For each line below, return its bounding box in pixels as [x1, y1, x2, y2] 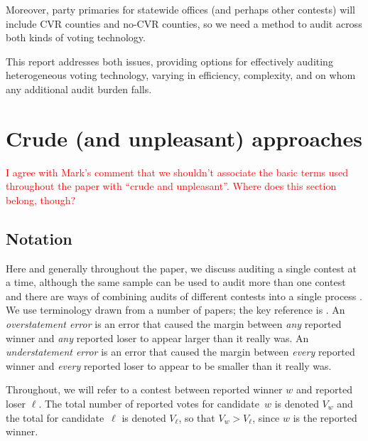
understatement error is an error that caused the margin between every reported [6, 344, 355, 359]
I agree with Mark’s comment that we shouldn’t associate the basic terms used [6, 164, 349, 179]
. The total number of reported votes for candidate [38, 396, 259, 411]
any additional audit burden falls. [6, 81, 152, 96]
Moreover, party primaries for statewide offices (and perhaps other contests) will [6, 2, 355, 16]
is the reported [293, 410, 357, 425]
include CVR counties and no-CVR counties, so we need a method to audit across [6, 16, 362, 31]
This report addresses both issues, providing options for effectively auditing [6, 53, 333, 68]
